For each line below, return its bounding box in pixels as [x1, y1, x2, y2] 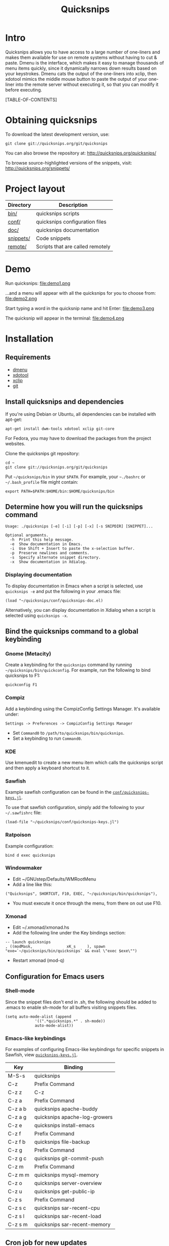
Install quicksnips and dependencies [5, 397, 124, 406]
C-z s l [8, 1213, 24, 1220]
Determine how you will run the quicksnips [5, 502, 143, 511]
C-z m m [8, 1171, 29, 1178]
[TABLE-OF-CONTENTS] [5, 97, 57, 103]
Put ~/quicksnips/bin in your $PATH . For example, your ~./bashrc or [5, 474, 146, 480]
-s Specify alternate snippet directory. [10, 555, 101, 560]
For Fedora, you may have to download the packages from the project [5, 435, 151, 441]
